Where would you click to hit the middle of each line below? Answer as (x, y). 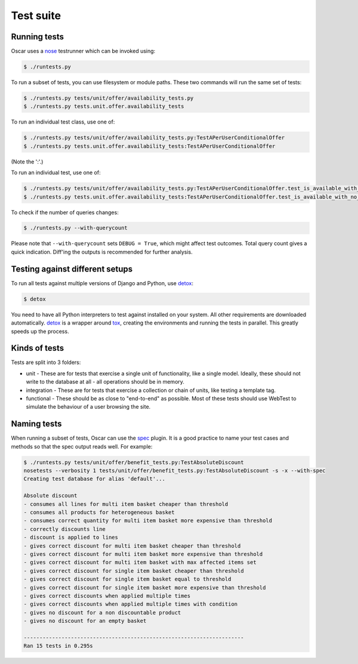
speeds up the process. (40, 331)
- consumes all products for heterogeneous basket (99, 512)
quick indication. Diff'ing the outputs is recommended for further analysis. (102, 252)
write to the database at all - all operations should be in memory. (105, 382)
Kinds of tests (38, 348)
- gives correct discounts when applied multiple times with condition (131, 604)
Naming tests (36, 424)
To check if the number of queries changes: (65, 212)
